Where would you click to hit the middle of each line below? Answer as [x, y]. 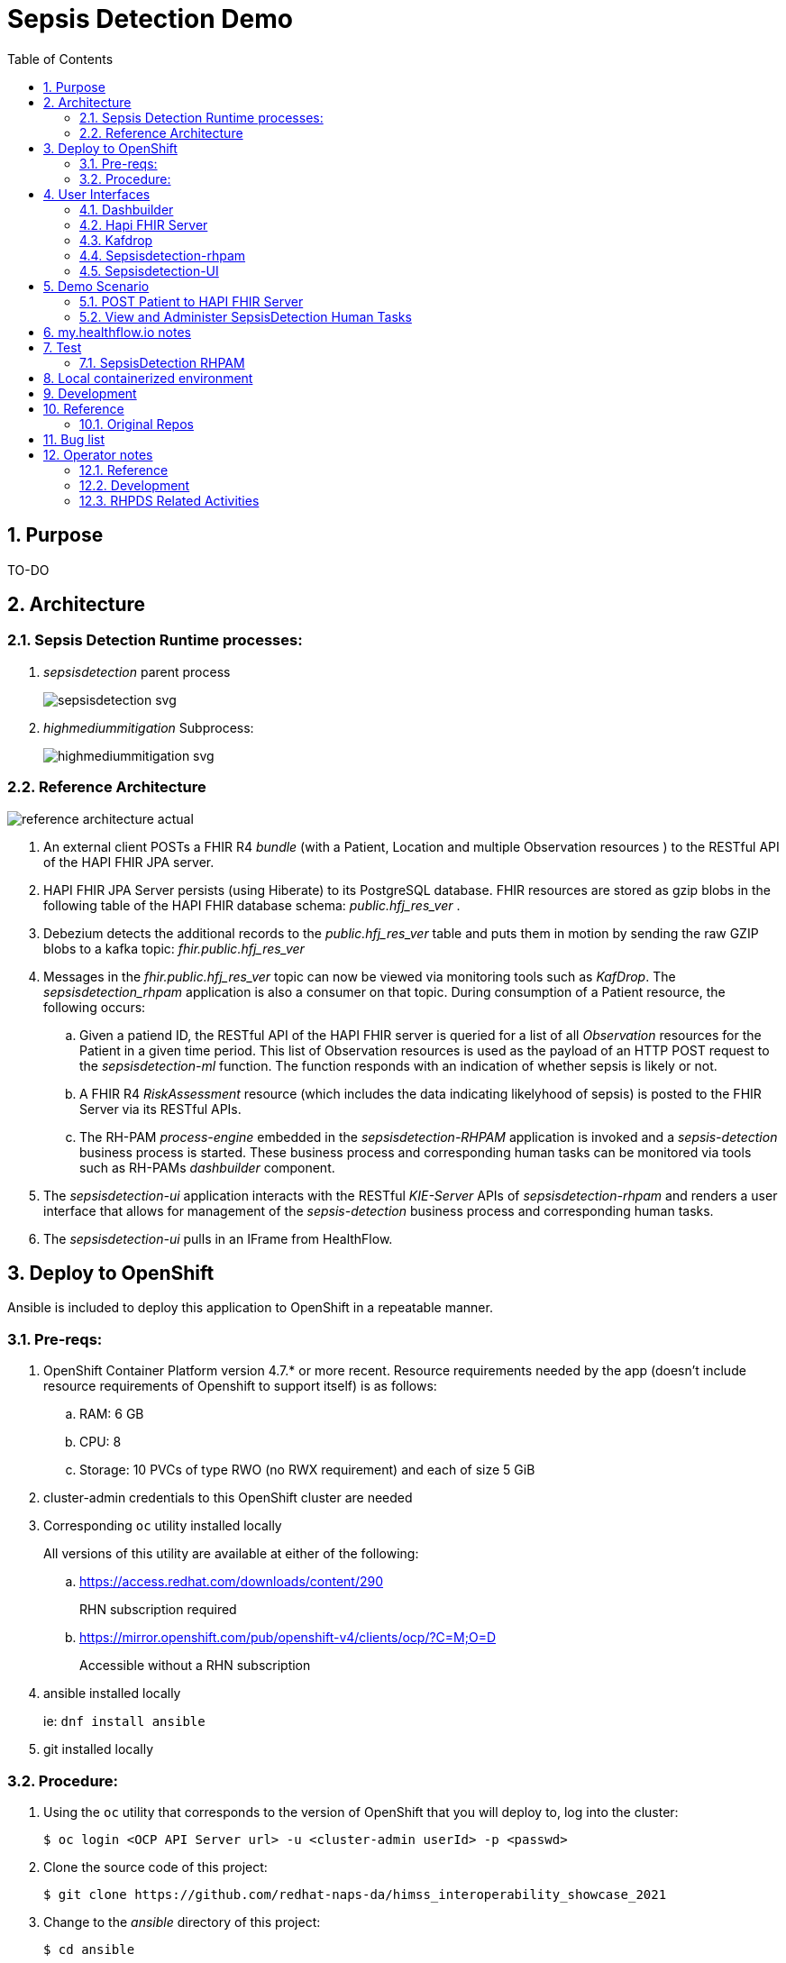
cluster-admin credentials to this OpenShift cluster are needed [228, 1498]
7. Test [63, 347]
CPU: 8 [101, 1442]
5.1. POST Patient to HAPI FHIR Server [192, 301]
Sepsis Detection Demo [150, 19]
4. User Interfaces [97, 194]
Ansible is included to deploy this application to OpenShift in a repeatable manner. [250, 1308]
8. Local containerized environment [148, 378]
